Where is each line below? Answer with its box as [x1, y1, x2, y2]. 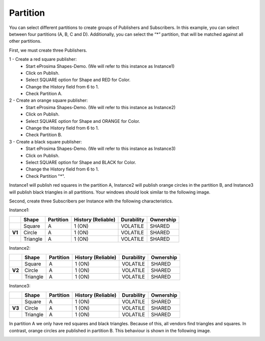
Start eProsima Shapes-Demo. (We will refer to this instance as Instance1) [26, 63, 175, 69]
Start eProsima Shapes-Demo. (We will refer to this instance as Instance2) [26, 104, 176, 110]
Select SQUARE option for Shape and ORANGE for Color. [26, 118, 140, 124]
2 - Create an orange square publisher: [9, 97, 88, 103]
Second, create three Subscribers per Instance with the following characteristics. [9, 198, 173, 204]
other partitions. [9, 38, 42, 44]
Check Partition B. [26, 132, 62, 138]
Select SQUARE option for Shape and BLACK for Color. [26, 159, 136, 165]
